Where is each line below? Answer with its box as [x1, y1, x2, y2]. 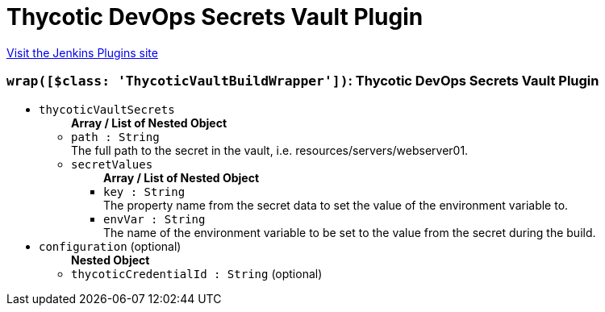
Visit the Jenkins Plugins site [6, 45, 158, 60]
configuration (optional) [39, 239, 181, 253]
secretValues [71, 157, 153, 171]
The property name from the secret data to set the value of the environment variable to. [103, 198, 569, 212]
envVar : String [103, 212, 206, 226]
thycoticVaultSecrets [39, 102, 175, 116]
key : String [103, 185, 186, 198]
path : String [71, 130, 160, 144]
